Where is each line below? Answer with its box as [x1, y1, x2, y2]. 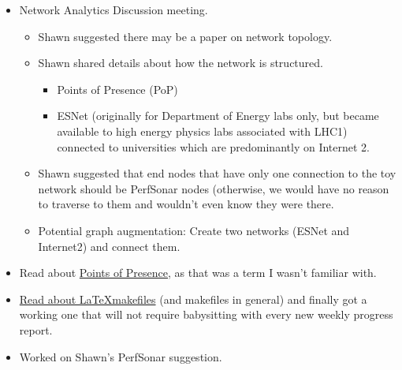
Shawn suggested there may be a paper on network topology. [38, 28, 333, 44]
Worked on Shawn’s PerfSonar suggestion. [19, 348, 222, 364]
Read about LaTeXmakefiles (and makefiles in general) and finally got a [19, 290, 367, 307]
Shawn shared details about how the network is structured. [38, 54, 323, 71]
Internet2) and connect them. [38, 237, 181, 254]
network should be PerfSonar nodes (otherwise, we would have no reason [38, 180, 389, 196]
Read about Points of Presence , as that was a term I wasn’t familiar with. [19, 264, 377, 281]
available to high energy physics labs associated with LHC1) [57, 122, 348, 139]
